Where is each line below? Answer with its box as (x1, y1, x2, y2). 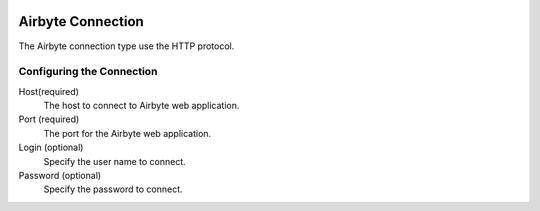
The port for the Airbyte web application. (43, 127, 212, 139)
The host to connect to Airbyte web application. (43, 100, 240, 112)
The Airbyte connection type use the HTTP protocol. (18, 40, 235, 52)
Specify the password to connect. (43, 183, 184, 195)
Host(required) (18, 85, 80, 97)
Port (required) (18, 113, 80, 125)
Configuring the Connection (18, 65, 158, 79)
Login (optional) (18, 141, 84, 154)
